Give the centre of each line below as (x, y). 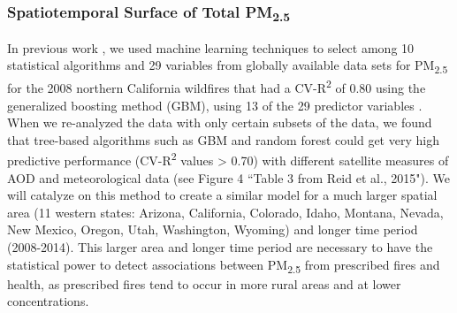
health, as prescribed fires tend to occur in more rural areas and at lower (204, 283)
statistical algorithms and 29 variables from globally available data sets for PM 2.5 (228, 66)
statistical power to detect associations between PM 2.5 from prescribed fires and (224, 265)
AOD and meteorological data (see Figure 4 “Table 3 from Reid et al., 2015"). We (229, 177)
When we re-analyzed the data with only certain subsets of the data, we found (220, 122)
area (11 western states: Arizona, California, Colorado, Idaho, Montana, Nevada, (225, 212)
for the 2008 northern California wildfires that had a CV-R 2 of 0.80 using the (217, 87)
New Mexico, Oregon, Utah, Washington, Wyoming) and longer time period (213, 229)
